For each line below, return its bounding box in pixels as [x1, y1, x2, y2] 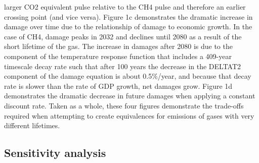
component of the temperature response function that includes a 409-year [4, 50, 232, 61]
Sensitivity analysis [4, 145, 106, 160]
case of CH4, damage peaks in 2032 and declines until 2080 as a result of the [4, 31, 242, 41]
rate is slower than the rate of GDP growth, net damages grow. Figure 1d [4, 80, 233, 91]
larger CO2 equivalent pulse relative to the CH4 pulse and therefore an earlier [4, 2, 246, 12]
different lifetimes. [4, 120, 60, 131]
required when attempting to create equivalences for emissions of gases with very [4, 110, 254, 121]
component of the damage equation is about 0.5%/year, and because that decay [4, 71, 251, 81]
